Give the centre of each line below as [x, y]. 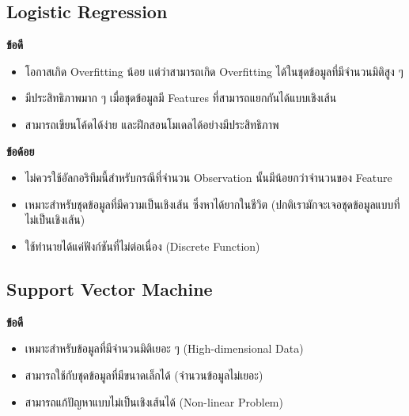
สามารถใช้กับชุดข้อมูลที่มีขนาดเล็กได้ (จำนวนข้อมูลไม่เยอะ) [144, 374]
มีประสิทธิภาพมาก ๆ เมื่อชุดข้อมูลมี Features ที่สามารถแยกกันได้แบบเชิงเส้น [181, 98]
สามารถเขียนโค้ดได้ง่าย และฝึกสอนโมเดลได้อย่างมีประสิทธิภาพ [152, 124]
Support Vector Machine [110, 288]
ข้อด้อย [21, 151]
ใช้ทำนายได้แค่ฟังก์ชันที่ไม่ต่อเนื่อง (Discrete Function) [142, 246]
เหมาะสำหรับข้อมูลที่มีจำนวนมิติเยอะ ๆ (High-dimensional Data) [164, 348]
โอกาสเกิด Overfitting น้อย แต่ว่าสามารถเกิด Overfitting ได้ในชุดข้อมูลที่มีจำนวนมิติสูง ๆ [214, 71]
